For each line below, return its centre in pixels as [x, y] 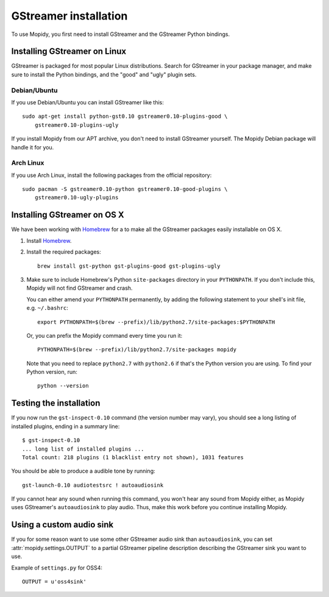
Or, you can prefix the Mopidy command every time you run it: [104, 335]
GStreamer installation [69, 16]
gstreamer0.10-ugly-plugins [76, 198]
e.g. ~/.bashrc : [47, 308]
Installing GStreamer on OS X [68, 215]
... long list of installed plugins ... [83, 449]
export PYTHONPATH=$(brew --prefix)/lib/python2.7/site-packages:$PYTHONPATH [156, 322]
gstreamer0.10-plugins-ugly [76, 125]
